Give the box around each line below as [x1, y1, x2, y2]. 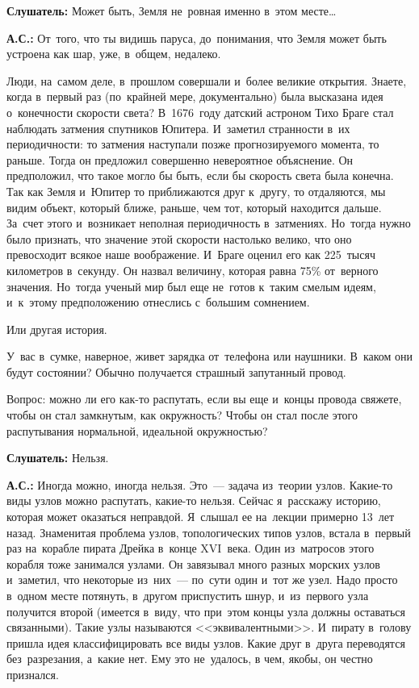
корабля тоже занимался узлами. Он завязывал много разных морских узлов [6, 555, 380, 572]
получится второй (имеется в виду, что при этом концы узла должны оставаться [6, 603, 406, 619]
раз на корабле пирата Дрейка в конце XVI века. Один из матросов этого [6, 540, 375, 557]
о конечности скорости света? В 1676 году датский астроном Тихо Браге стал [6, 103, 394, 120]
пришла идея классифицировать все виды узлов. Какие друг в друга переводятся [6, 634, 405, 651]
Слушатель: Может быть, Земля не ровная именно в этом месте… [6, 2, 337, 19]
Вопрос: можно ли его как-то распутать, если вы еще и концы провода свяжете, [6, 390, 402, 407]
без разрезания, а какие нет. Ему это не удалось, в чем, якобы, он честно [6, 650, 373, 667]
